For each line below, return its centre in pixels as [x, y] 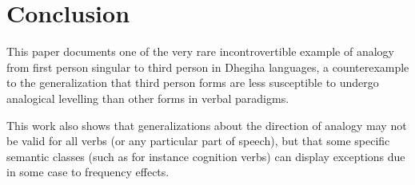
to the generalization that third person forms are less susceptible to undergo [193, 83]
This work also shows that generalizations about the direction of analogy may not [207, 125]
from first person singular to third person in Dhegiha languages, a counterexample [208, 67]
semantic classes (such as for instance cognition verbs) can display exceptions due [206, 156]
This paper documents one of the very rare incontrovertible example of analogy [200, 51]
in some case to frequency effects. [88, 172]
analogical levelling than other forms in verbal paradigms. [148, 98]
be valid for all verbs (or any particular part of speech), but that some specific [198, 141]
